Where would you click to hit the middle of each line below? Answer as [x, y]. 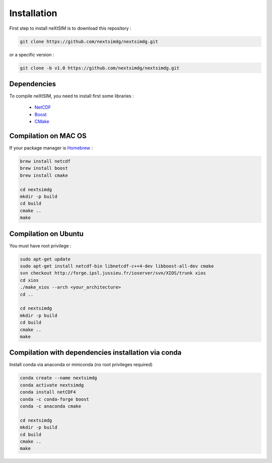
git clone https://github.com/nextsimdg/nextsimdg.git [89, 41]
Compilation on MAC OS [48, 136]
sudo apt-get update [45, 259]
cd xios [29, 280]
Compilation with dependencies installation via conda [95, 353]
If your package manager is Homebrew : [51, 148]
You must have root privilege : [40, 246]
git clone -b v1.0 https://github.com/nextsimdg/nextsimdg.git [100, 68]
